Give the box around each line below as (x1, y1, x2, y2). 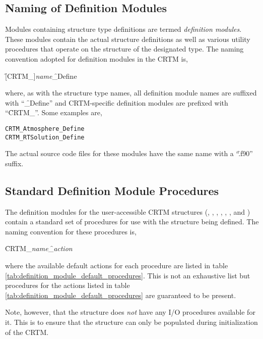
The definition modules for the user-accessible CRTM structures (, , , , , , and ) (5, 206, 250, 217)
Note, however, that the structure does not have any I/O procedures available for (5, 307, 255, 317)
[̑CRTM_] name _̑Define (5, 70, 77, 81)
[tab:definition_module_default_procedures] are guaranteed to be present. (5, 289, 236, 300)
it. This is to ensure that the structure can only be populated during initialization (5, 317, 258, 327)
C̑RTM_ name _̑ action (5, 243, 73, 254)
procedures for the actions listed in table (5, 280, 130, 290)
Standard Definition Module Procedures (5, 182, 219, 198)
